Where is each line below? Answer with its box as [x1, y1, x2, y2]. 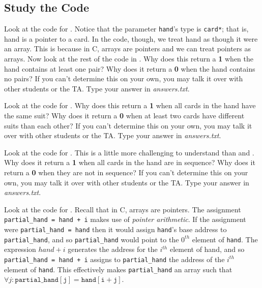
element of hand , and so [169, 244, 245, 254]
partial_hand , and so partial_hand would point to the [4, 234, 179, 244]
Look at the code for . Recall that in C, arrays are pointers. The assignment [4, 204, 241, 214]
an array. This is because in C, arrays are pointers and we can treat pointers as [4, 43, 251, 54]
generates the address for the [68, 244, 158, 254]
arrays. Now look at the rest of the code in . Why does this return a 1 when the [4, 53, 253, 64]
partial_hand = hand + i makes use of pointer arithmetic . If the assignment [4, 214, 246, 225]
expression [4, 244, 36, 254]
